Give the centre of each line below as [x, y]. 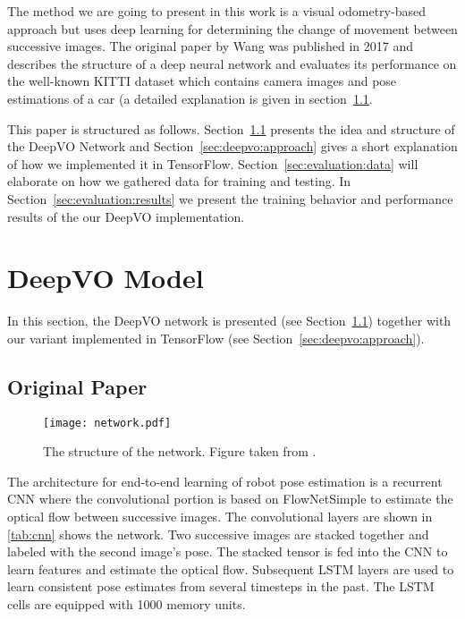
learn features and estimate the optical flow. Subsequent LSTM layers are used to [231, 568]
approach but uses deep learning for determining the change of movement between [232, 28]
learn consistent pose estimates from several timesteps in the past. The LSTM [221, 586]
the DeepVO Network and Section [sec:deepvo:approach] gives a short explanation [232, 146]
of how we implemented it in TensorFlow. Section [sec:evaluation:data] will [213, 163]
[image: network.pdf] [107, 423]
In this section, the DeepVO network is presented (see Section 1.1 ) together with [229, 321]
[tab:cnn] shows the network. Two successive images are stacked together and [218, 534]
